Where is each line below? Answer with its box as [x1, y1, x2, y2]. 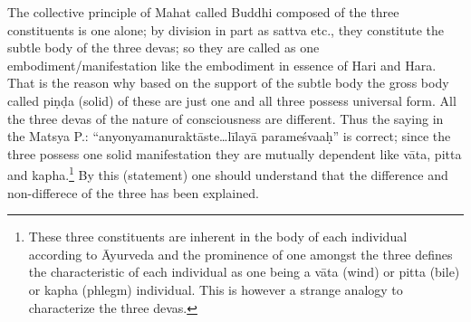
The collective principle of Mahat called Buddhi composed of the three [7, 3, 399, 21]
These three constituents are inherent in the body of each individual [28, 227, 408, 246]
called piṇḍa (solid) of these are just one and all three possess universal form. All [7, 90, 457, 109]
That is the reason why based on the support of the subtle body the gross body [7, 73, 449, 92]
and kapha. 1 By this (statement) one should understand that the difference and [7, 163, 448, 184]
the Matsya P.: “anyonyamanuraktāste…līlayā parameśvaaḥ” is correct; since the [7, 127, 451, 146]
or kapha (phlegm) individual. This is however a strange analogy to [28, 279, 403, 298]
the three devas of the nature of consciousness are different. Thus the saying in [7, 109, 444, 128]
